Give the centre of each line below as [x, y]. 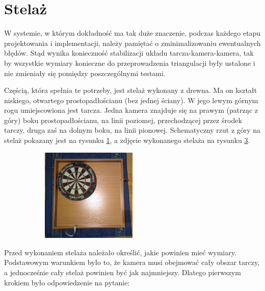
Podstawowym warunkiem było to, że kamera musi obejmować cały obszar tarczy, [132, 262]
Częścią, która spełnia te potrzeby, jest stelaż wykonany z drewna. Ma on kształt [130, 90]
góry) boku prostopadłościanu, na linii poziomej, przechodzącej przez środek [123, 120]
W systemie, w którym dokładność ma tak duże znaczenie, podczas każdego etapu [132, 33]
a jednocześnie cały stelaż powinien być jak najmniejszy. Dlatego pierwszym [123, 272]
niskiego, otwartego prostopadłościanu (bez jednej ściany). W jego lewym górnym [131, 100]
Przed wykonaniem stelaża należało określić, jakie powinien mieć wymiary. [120, 252]
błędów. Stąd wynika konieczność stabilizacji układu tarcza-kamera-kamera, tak [129, 53]
